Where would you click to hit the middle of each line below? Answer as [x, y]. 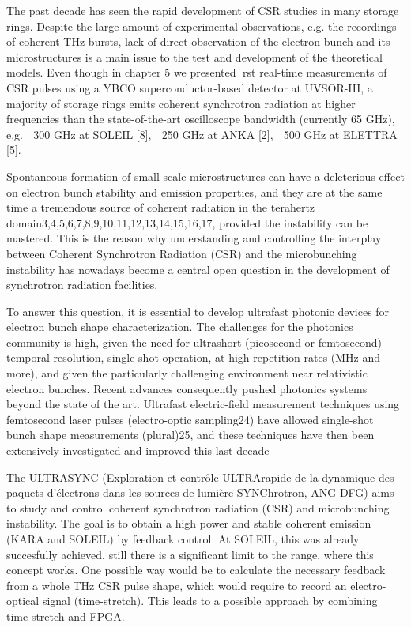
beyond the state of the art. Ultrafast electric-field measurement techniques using [203, 404]
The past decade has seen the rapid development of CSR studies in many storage [203, 10]
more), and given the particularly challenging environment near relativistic [187, 373]
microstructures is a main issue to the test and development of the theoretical [194, 56]
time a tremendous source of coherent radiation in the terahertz [161, 207]
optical [23, 601]
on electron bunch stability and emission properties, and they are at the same [194, 191]
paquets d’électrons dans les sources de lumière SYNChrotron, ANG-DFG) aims [200, 492]
